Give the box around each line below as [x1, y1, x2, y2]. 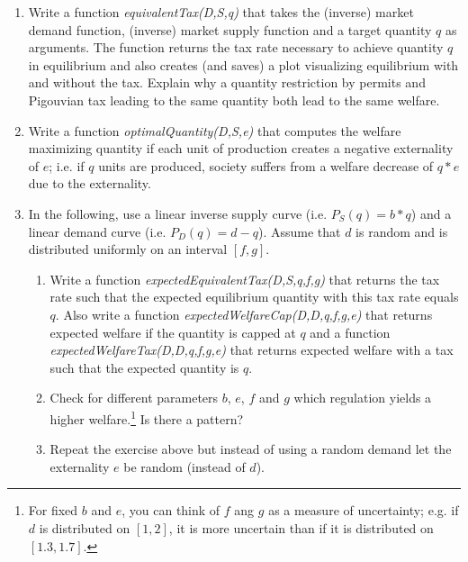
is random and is [355, 222, 448, 240]
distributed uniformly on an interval [28, 240, 228, 258]
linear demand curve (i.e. [28, 222, 166, 240]
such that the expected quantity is [49, 358, 239, 376]
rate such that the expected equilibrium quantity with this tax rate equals [49, 287, 459, 306]
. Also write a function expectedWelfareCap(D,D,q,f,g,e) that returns [55, 304, 433, 323]
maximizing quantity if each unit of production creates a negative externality [28, 139, 454, 158]
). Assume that [257, 222, 341, 240]
